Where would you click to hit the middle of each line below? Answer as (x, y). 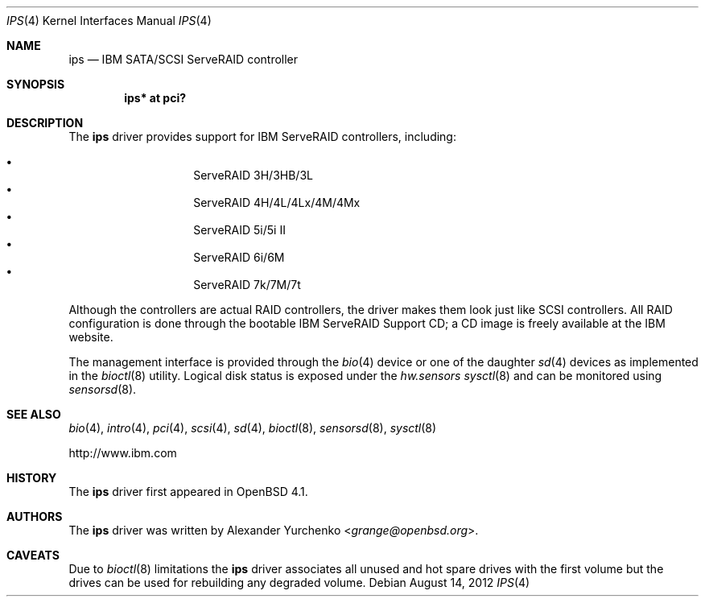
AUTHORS (35, 516)
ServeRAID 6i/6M (239, 257)
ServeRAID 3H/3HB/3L (253, 175)
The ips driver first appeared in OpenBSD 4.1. (188, 491)
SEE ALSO (34, 414)
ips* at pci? (155, 98)
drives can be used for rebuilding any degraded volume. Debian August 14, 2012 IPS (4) (299, 582)
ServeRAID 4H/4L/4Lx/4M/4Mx (277, 202)
